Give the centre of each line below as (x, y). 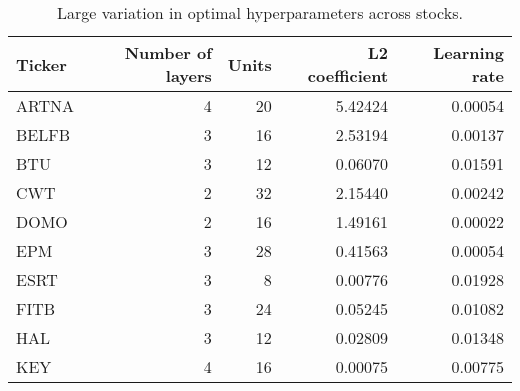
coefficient (348, 75)
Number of (168, 52)
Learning (468, 52)
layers (188, 75)
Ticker (41, 64)
